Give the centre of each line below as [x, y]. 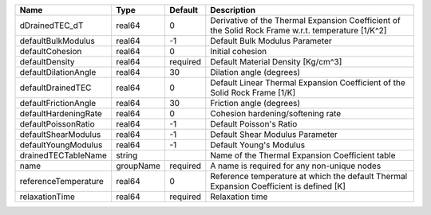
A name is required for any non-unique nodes [296, 166]
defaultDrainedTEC [55, 88]
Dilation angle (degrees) [255, 72]
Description [233, 10]
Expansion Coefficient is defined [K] [278, 186]
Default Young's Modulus [258, 145]
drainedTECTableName [63, 155]
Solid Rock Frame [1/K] [253, 93]
